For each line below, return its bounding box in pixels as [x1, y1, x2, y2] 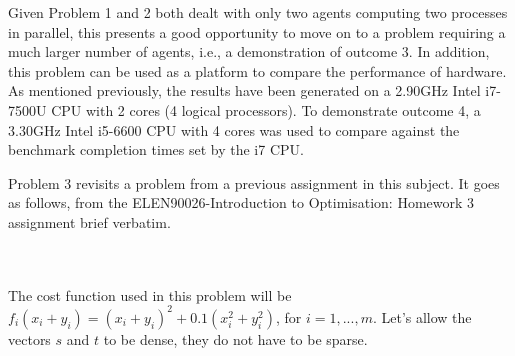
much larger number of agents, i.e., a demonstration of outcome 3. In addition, [8, 41, 490, 62]
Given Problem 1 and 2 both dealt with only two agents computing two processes [8, 2, 508, 22]
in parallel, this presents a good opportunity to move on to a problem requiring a [8, 21, 506, 42]
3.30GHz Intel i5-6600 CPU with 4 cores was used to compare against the [8, 119, 460, 140]
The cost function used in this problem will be [8, 284, 292, 305]
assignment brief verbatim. [8, 211, 171, 232]
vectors [8, 328, 51, 349]
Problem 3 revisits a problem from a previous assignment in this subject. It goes [8, 172, 500, 193]
